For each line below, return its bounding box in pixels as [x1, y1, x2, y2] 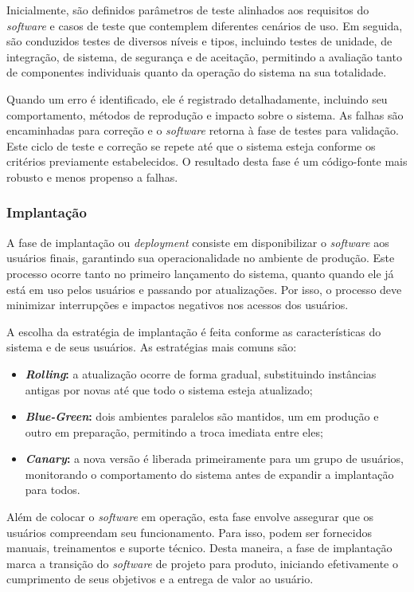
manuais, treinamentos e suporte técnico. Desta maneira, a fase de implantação [6, 539, 393, 556]
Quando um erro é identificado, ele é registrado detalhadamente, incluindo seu [6, 90, 388, 107]
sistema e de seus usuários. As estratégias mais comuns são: [6, 339, 297, 355]
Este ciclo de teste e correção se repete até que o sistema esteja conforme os [6, 137, 376, 154]
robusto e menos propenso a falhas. [6, 168, 178, 185]
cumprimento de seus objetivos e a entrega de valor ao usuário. [6, 570, 314, 587]
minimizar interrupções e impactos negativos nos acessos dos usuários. [6, 296, 349, 313]
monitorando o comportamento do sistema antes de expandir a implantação [25, 465, 394, 482]
